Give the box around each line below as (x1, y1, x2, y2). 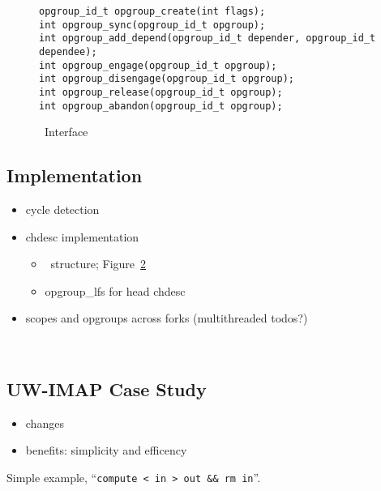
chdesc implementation (25, 228, 139, 245)
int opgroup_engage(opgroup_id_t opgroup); (39, 59, 277, 71)
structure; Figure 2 (50, 255, 147, 272)
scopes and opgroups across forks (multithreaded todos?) (25, 310, 308, 327)
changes (25, 414, 64, 431)
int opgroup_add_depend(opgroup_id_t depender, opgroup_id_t (39, 32, 376, 45)
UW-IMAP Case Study (6, 377, 207, 401)
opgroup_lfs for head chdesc (45, 282, 186, 299)
